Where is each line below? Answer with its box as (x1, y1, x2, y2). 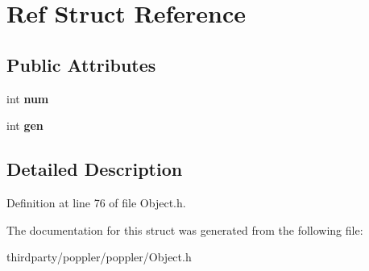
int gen (6, 117, 44, 134)
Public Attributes (6, 52, 156, 77)
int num (6, 90, 49, 106)
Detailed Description (6, 156, 183, 181)
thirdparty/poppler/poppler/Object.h (6, 248, 192, 265)
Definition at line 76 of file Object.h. (6, 194, 186, 211)
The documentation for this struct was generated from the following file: (6, 221, 363, 238)
